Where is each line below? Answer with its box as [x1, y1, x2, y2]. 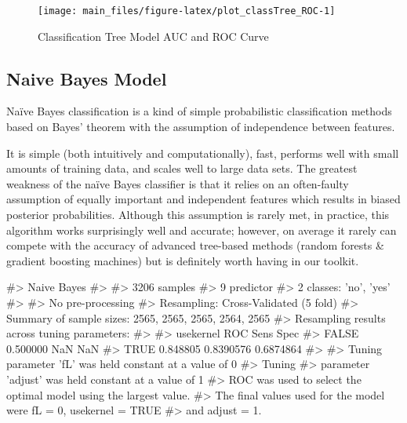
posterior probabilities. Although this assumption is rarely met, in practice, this [6, 206, 390, 223]
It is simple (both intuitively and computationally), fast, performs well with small [6, 144, 399, 161]
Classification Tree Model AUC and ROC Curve [38, 27, 269, 44]
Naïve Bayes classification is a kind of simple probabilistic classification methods [6, 103, 392, 119]
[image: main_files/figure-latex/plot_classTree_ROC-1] [38, 5, 336, 16]
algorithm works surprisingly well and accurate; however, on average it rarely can [6, 221, 397, 238]
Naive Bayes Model [6, 66, 167, 90]
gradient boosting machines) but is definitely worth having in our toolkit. [6, 252, 359, 268]
